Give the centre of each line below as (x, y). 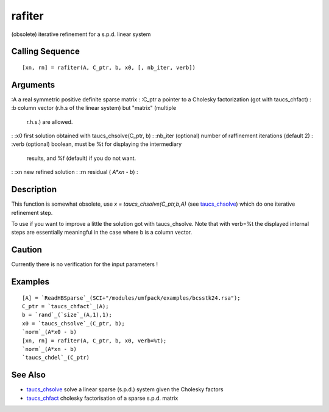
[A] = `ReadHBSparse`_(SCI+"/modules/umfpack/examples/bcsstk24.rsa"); (131, 298)
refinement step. (32, 212)
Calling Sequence (46, 52)
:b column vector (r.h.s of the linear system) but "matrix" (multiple (94, 108)
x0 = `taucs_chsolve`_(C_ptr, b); (73, 323)
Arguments (33, 85)
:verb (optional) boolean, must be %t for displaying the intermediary (97, 144)
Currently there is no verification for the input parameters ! (85, 264)
